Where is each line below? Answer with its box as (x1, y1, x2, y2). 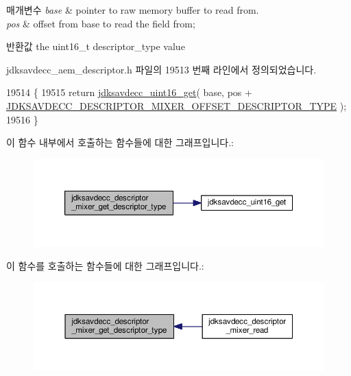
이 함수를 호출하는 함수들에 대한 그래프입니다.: (6, 259, 204, 273)
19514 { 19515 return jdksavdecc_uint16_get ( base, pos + (6, 85, 252, 99)
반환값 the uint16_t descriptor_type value (6, 39, 185, 54)
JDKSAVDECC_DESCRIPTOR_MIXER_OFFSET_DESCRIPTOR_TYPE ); (6, 98, 347, 113)
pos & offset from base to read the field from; (6, 16, 195, 30)
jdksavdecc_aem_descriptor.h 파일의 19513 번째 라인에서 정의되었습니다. (6, 62, 317, 76)
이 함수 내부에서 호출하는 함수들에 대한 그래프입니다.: (6, 135, 234, 150)
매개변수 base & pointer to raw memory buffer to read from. (6, 3, 259, 16)
